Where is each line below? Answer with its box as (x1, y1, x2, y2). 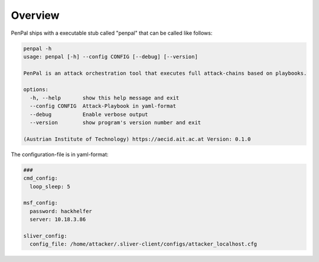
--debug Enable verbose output (30, 111, 148, 118)
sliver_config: (23, 233, 67, 239)
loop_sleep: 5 (30, 183, 71, 190)
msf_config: (23, 200, 58, 206)
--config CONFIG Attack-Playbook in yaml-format (30, 103, 177, 110)
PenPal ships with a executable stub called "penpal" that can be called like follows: (11, 29, 213, 37)
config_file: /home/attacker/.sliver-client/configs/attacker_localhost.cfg (30, 241, 257, 247)
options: (23, 86, 49, 93)
